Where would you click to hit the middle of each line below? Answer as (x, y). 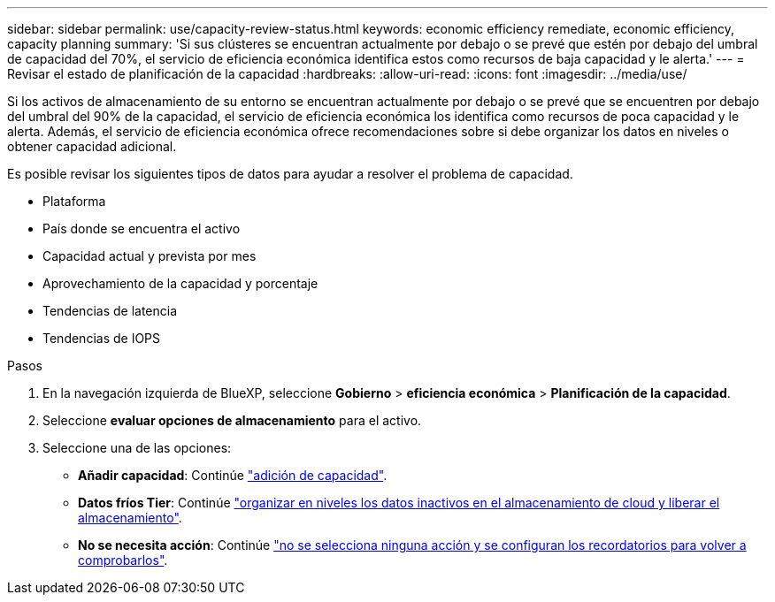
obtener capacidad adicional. (92, 146)
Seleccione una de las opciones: (137, 448)
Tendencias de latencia (110, 311)
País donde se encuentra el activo (142, 229)
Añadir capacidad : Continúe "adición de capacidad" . (233, 475)
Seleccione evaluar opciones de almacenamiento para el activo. (232, 420)
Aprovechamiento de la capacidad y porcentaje (180, 283)
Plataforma (74, 201)
